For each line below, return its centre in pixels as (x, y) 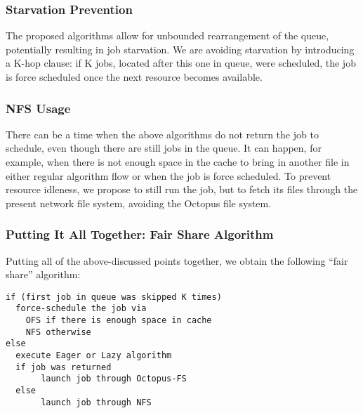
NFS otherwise (58, 332)
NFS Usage (38, 108)
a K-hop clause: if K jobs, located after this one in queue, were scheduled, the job (181, 63)
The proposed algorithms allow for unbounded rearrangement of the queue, (167, 35)
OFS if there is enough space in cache (119, 321)
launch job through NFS (96, 402)
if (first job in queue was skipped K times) (114, 297)
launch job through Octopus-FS (114, 379)
